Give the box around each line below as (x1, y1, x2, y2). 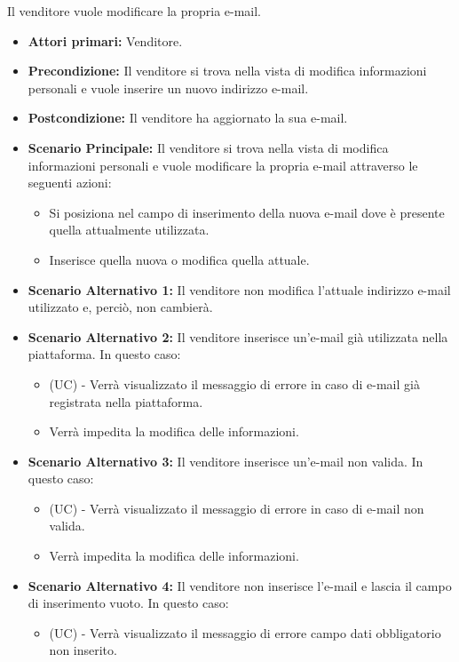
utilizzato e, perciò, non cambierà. (28, 298, 213, 316)
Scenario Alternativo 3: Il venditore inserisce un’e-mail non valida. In (28, 451, 423, 470)
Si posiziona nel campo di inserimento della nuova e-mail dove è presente (49, 203, 445, 221)
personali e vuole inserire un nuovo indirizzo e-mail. (28, 78, 309, 97)
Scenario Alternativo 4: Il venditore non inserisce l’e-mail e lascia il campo (28, 576, 452, 594)
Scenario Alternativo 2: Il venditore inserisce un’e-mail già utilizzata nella (28, 327, 448, 346)
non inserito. (49, 641, 117, 659)
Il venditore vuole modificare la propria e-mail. (7, 2, 262, 20)
